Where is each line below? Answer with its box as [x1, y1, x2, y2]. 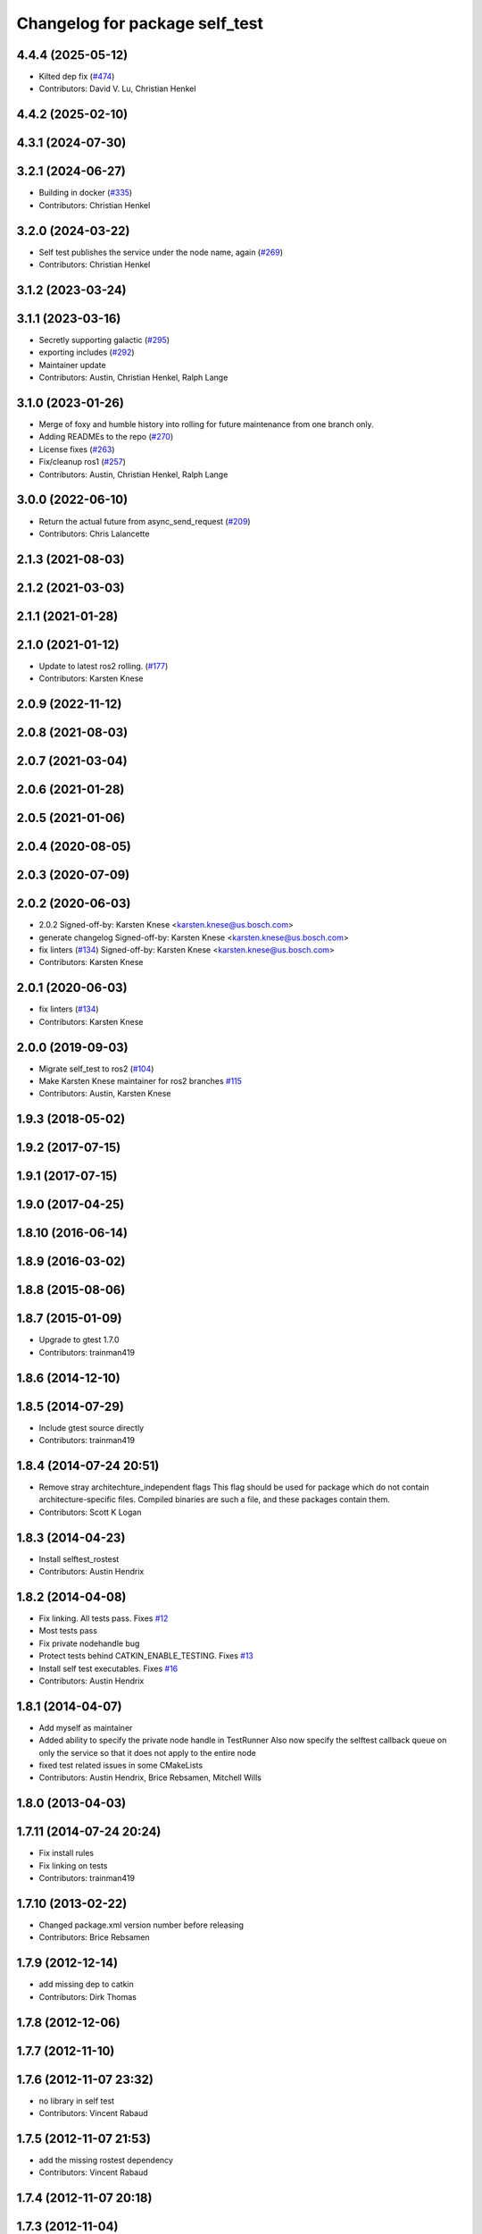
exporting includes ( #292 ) [38, 347, 135, 357]
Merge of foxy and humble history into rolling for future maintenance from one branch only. [38, 419, 374, 430]
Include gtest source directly [38, 1422, 145, 1433]
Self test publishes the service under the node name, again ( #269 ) [38, 247, 284, 257]
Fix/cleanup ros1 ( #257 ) [38, 457, 127, 467]
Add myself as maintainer [38, 1722, 133, 1733]
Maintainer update [38, 359, 106, 370]
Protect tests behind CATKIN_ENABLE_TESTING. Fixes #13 [38, 1650, 253, 1661]
